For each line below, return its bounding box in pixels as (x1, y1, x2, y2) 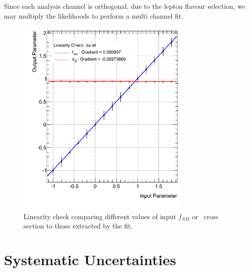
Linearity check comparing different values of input (23, 211, 176, 221)
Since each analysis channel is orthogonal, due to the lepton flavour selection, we (4, 1, 246, 11)
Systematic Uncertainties (4, 249, 176, 269)
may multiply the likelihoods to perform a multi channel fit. (4, 10, 183, 21)
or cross (192, 211, 219, 221)
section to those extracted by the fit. (23, 221, 133, 231)
